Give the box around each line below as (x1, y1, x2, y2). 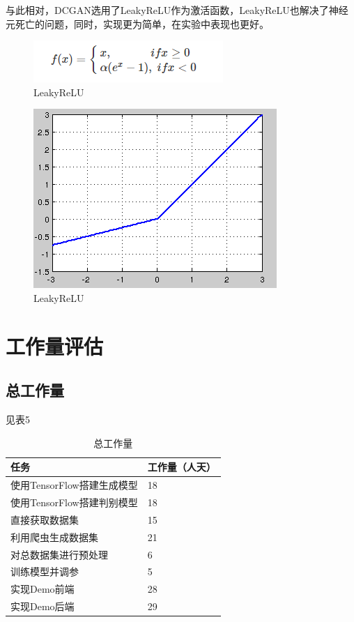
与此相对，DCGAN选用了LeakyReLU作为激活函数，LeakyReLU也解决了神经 (6, 3, 348, 17)
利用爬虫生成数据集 (10, 529, 98, 544)
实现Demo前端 (10, 582, 75, 596)
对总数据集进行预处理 (10, 547, 108, 561)
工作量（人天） (147, 460, 216, 474)
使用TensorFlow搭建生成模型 (10, 478, 138, 492)
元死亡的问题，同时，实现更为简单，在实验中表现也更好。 (6, 16, 269, 31)
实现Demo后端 (10, 599, 75, 614)
